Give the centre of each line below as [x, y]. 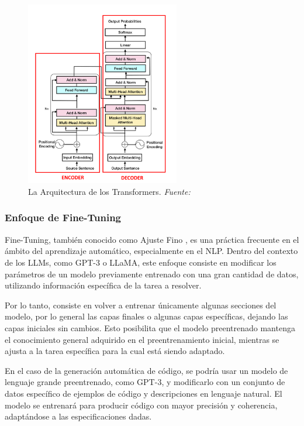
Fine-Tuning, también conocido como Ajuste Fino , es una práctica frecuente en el [152, 239]
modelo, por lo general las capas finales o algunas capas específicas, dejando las [146, 316]
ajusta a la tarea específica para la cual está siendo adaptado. [115, 351]
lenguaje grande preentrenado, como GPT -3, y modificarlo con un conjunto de [145, 382]
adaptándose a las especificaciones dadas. [78, 416]
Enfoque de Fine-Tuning [63, 217]
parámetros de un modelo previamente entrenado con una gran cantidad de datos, [152, 274]
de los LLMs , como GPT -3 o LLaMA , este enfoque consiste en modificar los [141, 262]
